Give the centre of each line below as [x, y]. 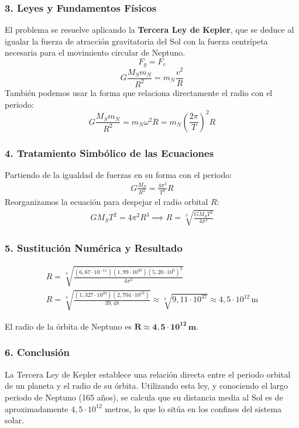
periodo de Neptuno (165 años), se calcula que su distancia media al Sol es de [144, 397]
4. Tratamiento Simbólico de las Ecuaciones [109, 153]
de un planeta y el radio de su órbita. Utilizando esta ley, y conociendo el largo [147, 386]
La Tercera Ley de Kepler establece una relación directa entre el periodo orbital [148, 374]
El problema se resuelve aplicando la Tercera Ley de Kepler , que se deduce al [149, 30]
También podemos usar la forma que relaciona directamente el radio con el [139, 92]
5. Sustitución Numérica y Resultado [94, 247]
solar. [14, 420]
